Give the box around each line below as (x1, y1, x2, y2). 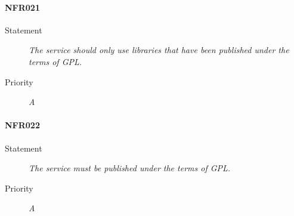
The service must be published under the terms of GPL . (29, 162, 231, 174)
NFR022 (5, 119, 40, 131)
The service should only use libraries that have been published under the (29, 44, 289, 56)
